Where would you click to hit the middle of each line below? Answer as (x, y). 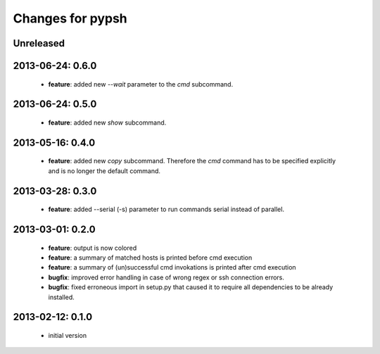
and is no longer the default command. (104, 171)
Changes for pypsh (70, 18)
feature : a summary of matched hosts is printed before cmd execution (150, 258)
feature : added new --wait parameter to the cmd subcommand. (141, 84)
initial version (68, 335)
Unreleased (39, 43)
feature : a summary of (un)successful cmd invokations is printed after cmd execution (172, 267)
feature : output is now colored (93, 248)
